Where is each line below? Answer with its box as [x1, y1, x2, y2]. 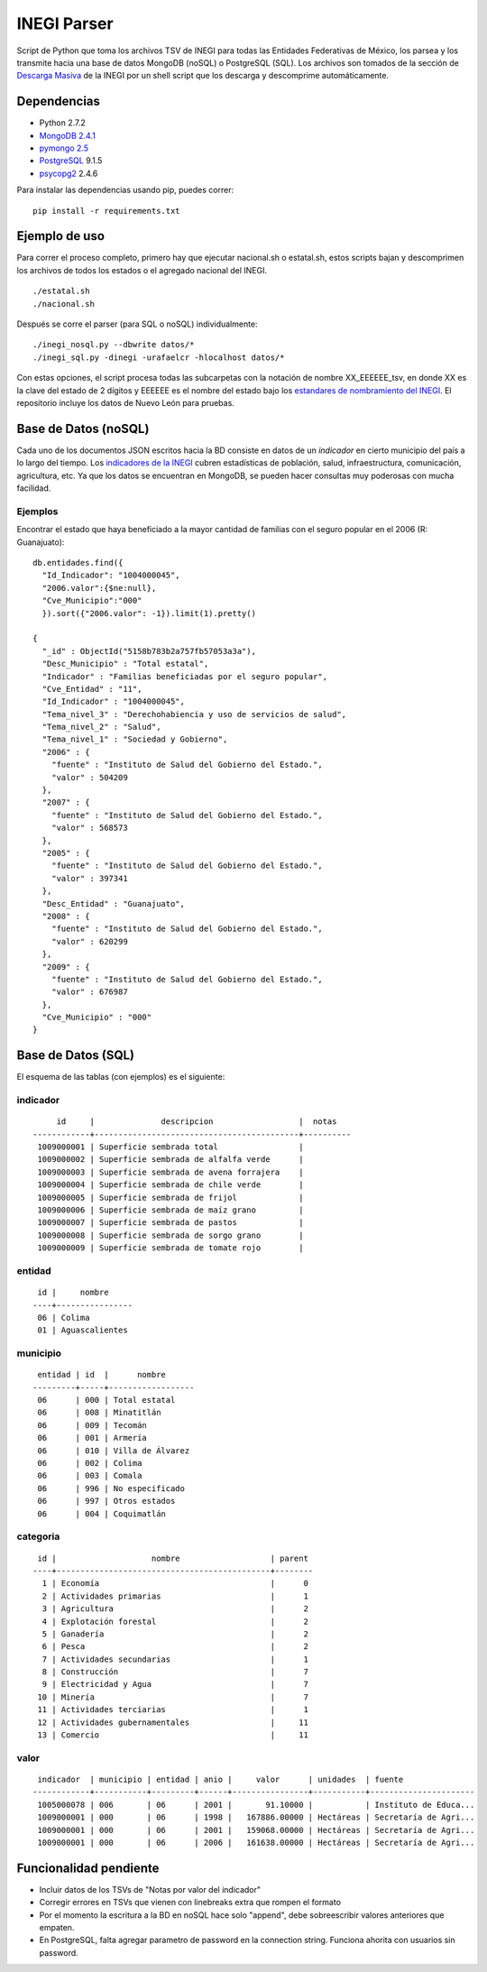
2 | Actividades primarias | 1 [41, 1590, 308, 1601]
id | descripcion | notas [56, 1117, 337, 1127]
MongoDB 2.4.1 [39, 130, 96, 141]
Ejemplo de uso [16, 228, 106, 244]
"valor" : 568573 [51, 823, 128, 834]
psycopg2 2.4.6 [39, 168, 98, 179]
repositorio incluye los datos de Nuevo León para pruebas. [16, 398, 234, 408]
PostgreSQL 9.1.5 [39, 155, 103, 166]
